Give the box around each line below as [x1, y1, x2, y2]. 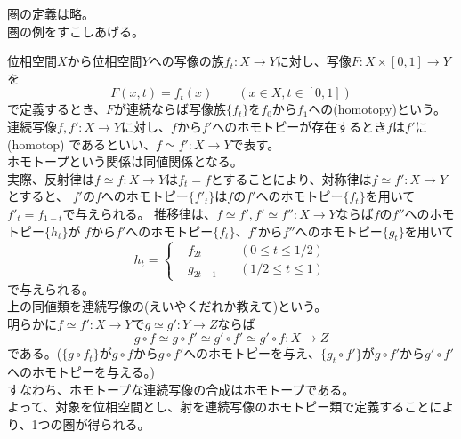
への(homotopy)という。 [308, 100, 447, 118]
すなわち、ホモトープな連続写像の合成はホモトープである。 [7, 379, 355, 398]
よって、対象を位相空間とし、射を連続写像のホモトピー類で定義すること [7, 397, 430, 416]
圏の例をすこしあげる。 [7, 21, 144, 40]
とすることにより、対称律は [210, 169, 372, 188]
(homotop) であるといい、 [7, 134, 157, 153]
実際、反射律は [7, 169, 94, 188]
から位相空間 [67, 52, 142, 70]
